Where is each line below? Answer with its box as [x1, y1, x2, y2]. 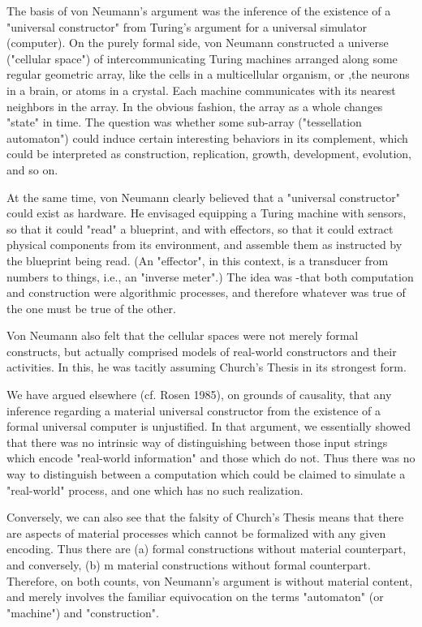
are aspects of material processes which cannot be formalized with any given [6, 524, 386, 541]
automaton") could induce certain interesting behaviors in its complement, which [6, 129, 408, 146]
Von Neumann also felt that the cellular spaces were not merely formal [6, 327, 359, 344]
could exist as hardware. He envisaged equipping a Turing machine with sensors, [6, 204, 407, 221]
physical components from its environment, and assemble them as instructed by [6, 236, 403, 253]
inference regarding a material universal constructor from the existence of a [6, 402, 381, 419]
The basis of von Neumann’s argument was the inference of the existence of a [6, 2, 391, 19]
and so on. [6, 161, 58, 178]
